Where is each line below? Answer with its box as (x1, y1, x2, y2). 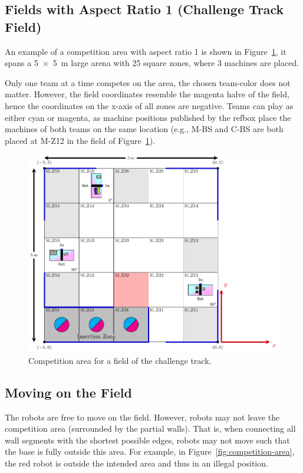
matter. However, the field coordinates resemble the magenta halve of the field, (5, 88, 289, 100)
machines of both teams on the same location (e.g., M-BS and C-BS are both (5, 123, 284, 135)
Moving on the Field (5, 383, 132, 401)
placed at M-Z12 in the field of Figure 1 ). (5, 134, 155, 146)
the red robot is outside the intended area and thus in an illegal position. (5, 456, 268, 469)
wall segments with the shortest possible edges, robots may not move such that (5, 433, 290, 446)
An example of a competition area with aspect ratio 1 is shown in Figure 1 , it (5, 45, 286, 57)
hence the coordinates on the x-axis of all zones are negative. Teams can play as (5, 99, 294, 111)
